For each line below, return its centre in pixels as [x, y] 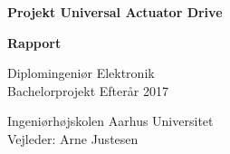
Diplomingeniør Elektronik [81, 73]
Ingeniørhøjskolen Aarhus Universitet [110, 121]
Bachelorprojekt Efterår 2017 [88, 90]
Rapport [34, 42]
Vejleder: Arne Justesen [73, 138]
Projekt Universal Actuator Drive [115, 12]
